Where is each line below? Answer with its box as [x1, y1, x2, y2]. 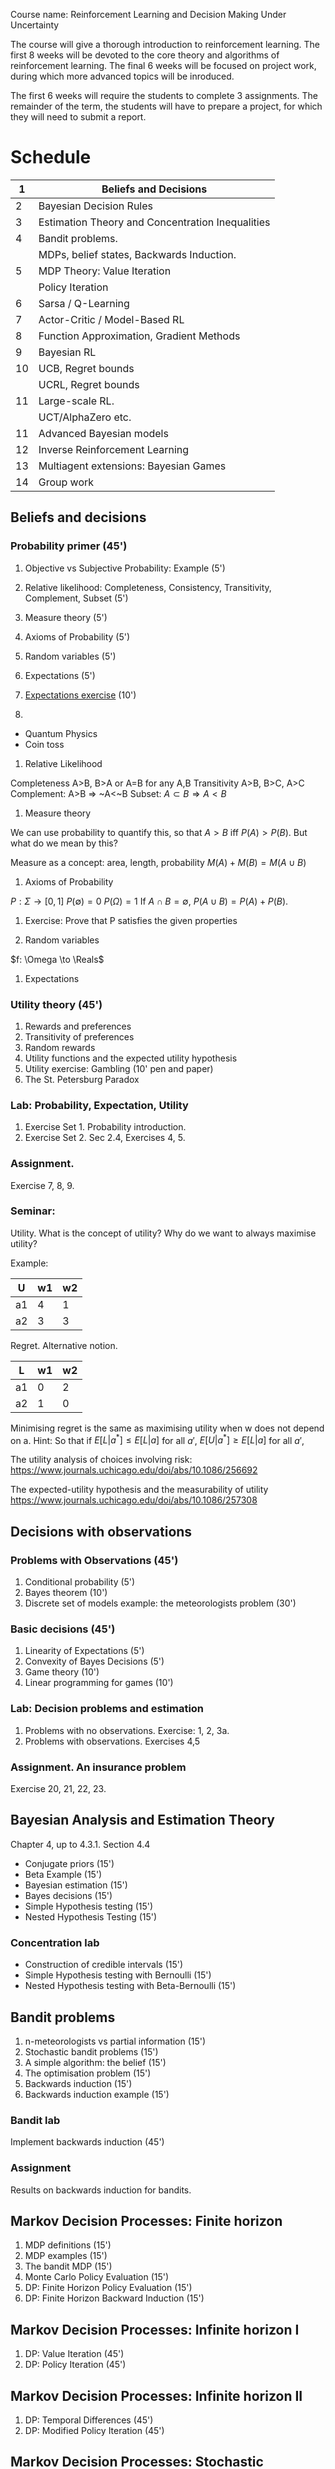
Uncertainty [10, 19, 60, 31]
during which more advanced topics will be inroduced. [10, 70, 235, 82]
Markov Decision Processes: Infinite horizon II [10, 2387, 303, 2404]
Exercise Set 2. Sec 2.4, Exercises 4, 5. [24, 1132, 186, 1144]
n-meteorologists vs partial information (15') [24, 2035, 207, 2047]
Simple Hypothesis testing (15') [24, 1900, 154, 1912]
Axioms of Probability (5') [24, 630, 131, 643]
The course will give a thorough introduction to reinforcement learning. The [10, 39, 320, 50]
